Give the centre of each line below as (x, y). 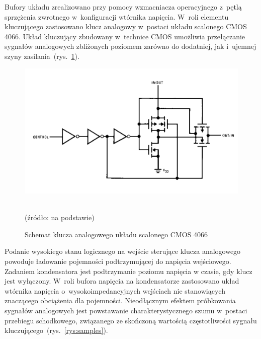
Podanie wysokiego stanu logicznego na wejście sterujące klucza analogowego (123, 251)
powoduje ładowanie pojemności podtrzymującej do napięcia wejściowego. (118, 261)
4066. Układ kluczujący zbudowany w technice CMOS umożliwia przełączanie (125, 36)
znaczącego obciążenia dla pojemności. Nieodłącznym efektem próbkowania (120, 300)
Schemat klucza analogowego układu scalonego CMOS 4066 (116, 234)
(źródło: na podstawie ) (60, 217)
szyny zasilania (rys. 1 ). (42, 56)
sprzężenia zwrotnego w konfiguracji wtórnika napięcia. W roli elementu (117, 16)
